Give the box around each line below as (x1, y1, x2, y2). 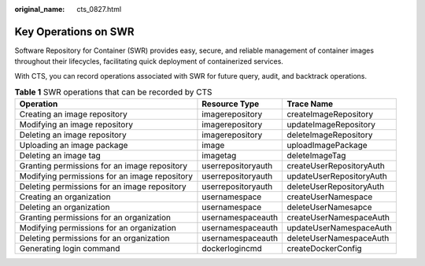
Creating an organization (19, 191, 111, 202)
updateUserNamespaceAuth (286, 223, 393, 234)
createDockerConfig (286, 243, 362, 254)
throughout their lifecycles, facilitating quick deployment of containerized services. (14, 57, 283, 66)
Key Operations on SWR (14, 24, 135, 39)
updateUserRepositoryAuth (286, 171, 387, 182)
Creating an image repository (19, 109, 128, 120)
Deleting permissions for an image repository (19, 181, 187, 192)
